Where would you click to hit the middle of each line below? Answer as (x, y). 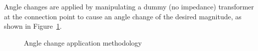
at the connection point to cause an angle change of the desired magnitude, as (123, 16)
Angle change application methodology (83, 42)
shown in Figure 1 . (33, 26)
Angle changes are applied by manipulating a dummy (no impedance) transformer (129, 6)
